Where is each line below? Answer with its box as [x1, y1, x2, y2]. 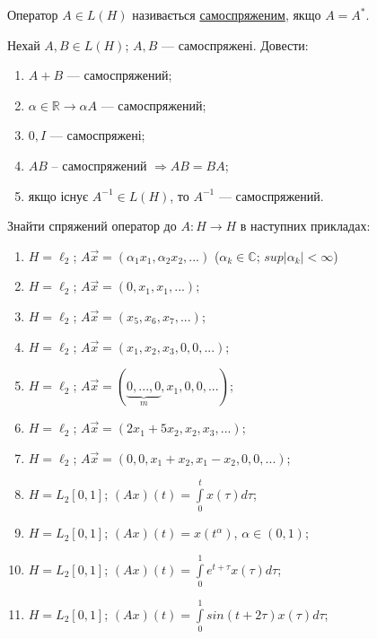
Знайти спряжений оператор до [7, 216, 177, 235]
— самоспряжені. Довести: [162, 35, 309, 54]
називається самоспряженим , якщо [132, 5, 321, 23]
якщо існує [28, 186, 89, 205]
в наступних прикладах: [240, 216, 371, 235]
